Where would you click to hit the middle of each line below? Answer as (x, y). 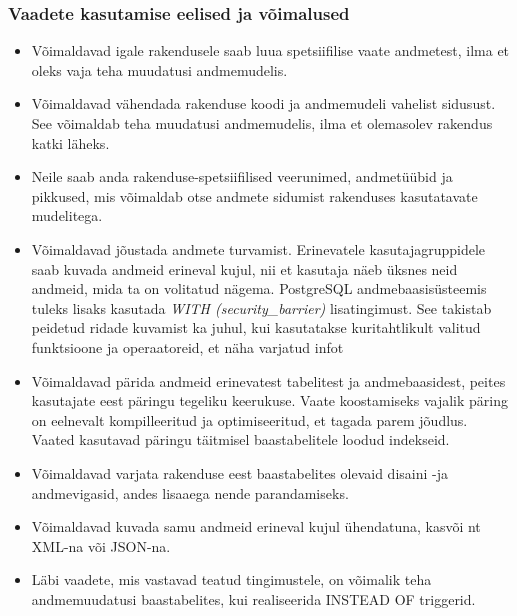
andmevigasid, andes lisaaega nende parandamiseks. (190, 492)
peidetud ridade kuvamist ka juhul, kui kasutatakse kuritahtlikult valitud (256, 327)
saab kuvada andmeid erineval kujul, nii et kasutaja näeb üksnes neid (244, 268)
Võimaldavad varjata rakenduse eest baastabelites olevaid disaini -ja (239, 472)
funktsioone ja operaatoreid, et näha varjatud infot (187, 346)
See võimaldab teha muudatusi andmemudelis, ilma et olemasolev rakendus (262, 123)
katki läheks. (70, 142)
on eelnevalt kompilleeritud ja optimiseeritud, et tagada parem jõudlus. (249, 419)
